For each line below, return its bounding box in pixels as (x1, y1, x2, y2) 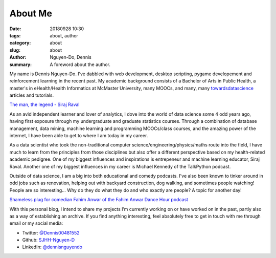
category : (9, 40, 31, 46)
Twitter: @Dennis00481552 (22, 229, 80, 235)
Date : (9, 26, 21, 32)
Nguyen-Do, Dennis (50, 54, 91, 60)
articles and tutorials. (9, 92, 54, 98)
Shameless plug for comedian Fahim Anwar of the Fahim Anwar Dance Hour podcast (9, 197, 189, 203)
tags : (9, 32, 21, 38)
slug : (9, 47, 20, 53)
